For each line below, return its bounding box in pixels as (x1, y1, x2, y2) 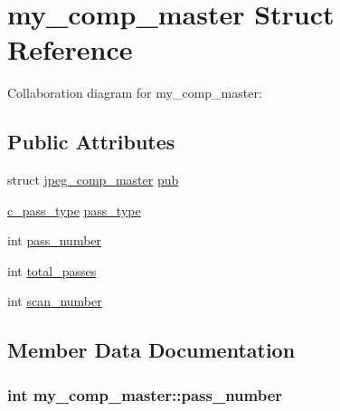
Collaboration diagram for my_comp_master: (7, 83, 262, 102)
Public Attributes (7, 128, 175, 156)
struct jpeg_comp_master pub (7, 170, 179, 189)
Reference (7, 31, 133, 68)
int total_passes (7, 261, 97, 280)
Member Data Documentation (7, 336, 296, 364)
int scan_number (7, 292, 102, 311)
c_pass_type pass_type (7, 200, 141, 219)
